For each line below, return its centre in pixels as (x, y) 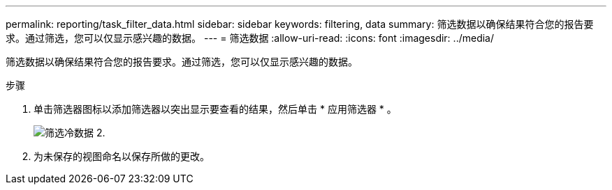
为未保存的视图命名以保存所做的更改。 (122, 156)
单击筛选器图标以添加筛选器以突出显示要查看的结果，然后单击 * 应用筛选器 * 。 (215, 109)
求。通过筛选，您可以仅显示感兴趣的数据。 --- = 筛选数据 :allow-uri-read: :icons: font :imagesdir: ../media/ (250, 38)
